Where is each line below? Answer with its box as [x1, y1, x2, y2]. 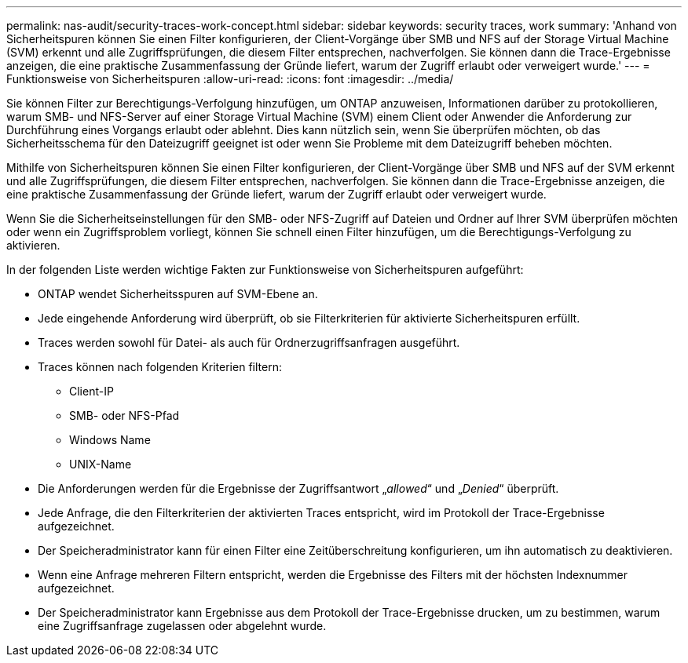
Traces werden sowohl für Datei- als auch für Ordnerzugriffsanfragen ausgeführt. [38, 336, 460, 349]
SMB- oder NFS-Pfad [69, 409, 180, 422]
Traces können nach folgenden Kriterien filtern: [38, 360, 282, 373]
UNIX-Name [69, 457, 132, 471]
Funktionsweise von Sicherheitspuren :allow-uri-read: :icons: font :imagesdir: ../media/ [6, 72, 454, 86]
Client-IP [69, 384, 114, 398]
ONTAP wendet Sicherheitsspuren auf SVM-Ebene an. [38, 287, 318, 301]
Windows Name [69, 433, 151, 446]
